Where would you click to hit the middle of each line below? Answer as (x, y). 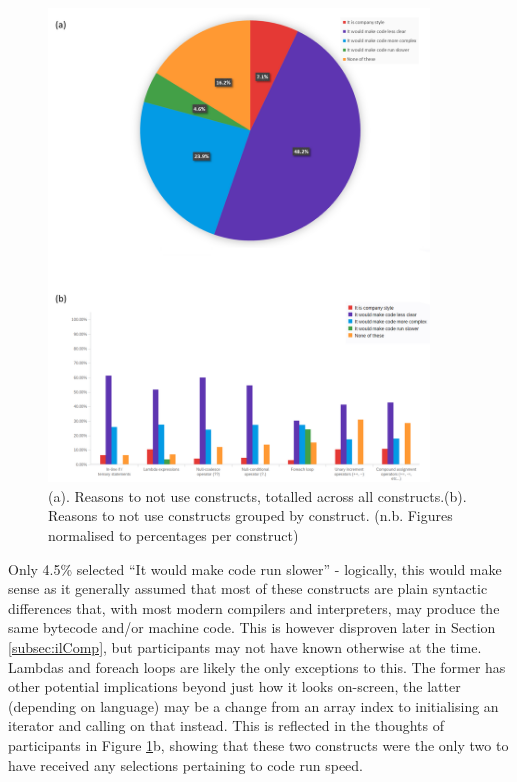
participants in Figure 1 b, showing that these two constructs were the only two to (258, 744)
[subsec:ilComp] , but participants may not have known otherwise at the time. (245, 646)
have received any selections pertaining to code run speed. (185, 764)
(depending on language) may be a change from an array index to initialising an (253, 705)
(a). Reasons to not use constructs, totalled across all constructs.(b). (257, 495)
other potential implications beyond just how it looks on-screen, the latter (234, 686)
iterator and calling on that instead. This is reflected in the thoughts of (226, 725)
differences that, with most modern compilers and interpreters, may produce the (254, 607)
